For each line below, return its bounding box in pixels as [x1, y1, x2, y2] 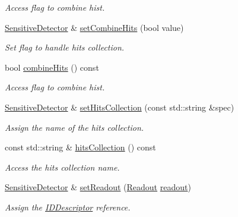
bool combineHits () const [5, 61, 99, 73]
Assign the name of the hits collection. [5, 121, 144, 133]
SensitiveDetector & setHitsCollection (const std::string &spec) [5, 100, 234, 113]
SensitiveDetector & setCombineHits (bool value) [5, 21, 184, 33]
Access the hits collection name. [5, 161, 120, 173]
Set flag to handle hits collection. [5, 41, 125, 54]
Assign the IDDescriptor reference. [5, 200, 131, 213]
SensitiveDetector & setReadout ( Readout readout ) [5, 181, 191, 193]
